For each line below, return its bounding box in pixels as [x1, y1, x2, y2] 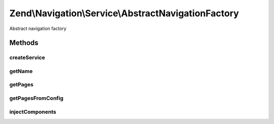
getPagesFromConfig [9, 95, 63, 102]
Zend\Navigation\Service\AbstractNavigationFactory [9, 8, 239, 19]
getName [9, 68, 33, 75]
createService [9, 54, 45, 61]
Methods [9, 39, 39, 47]
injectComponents [9, 108, 56, 115]
